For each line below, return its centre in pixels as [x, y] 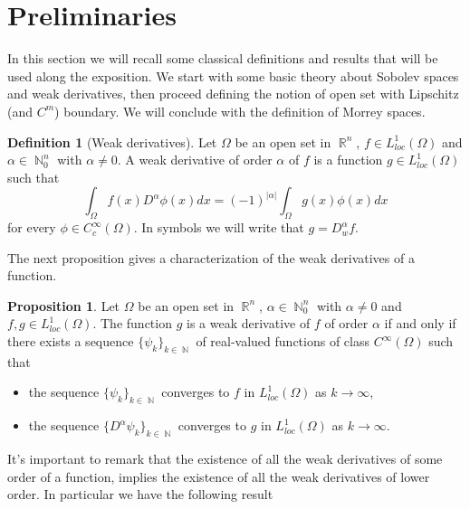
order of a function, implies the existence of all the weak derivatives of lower [219, 476]
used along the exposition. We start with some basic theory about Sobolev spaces [233, 75]
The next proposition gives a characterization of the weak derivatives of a [211, 257]
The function [136, 323]
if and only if [420, 323]
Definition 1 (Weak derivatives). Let [112, 141]
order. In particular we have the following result [140, 494]
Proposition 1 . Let [64, 305]
